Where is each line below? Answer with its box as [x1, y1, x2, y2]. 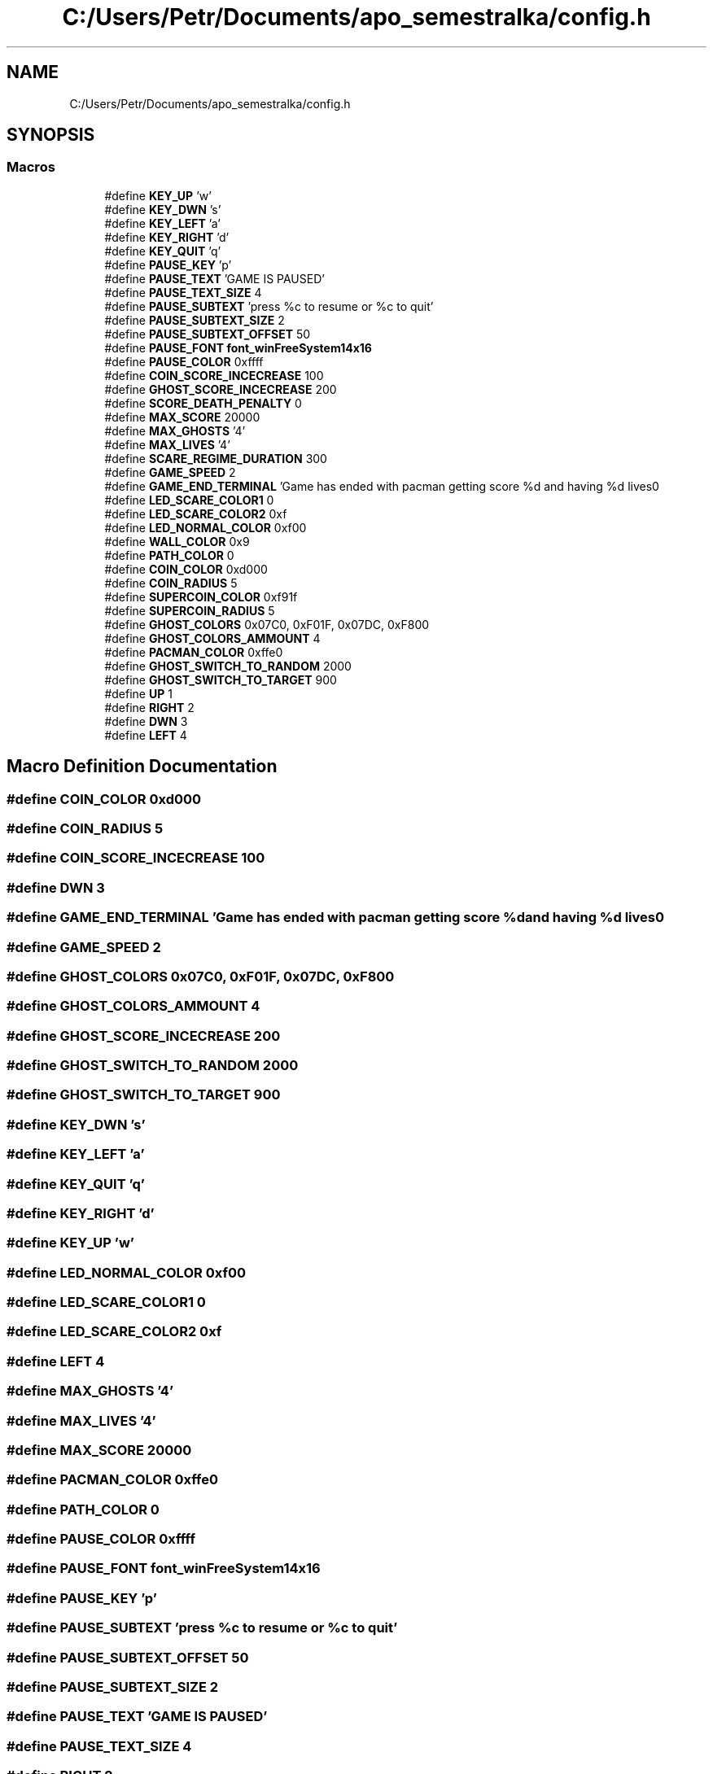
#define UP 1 [104, 686, 173, 701]
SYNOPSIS [7, 125, 95, 146]
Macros [7, 159, 55, 176]
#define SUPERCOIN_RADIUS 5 [104, 603, 275, 618]
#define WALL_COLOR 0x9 [104, 534, 250, 548]
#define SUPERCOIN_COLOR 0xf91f [104, 589, 298, 604]
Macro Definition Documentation [7, 756, 278, 777]
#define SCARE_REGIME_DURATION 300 [104, 451, 327, 465]
